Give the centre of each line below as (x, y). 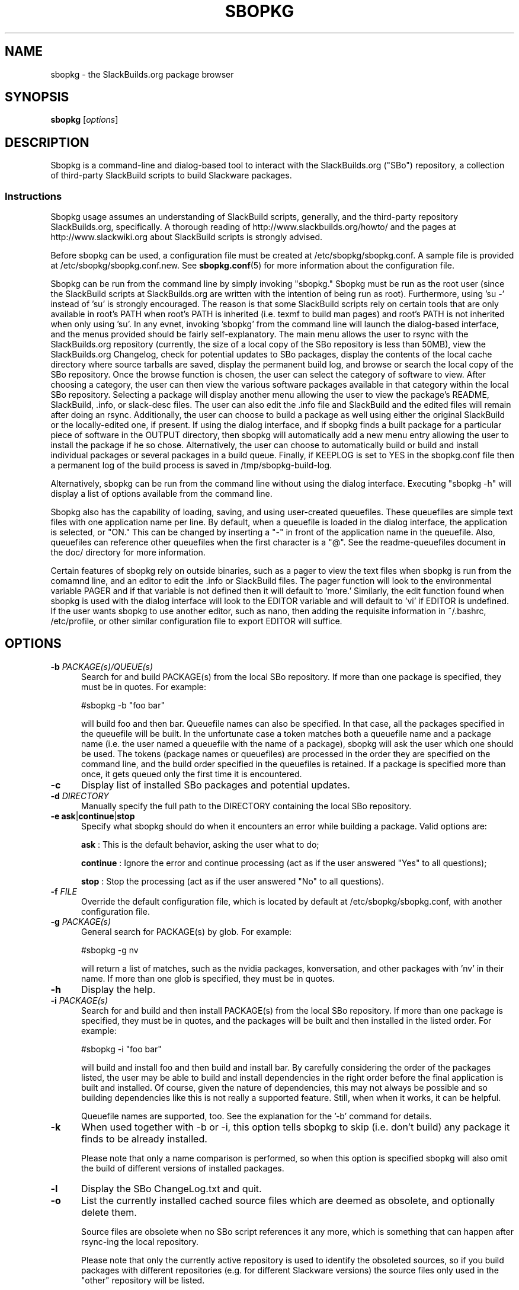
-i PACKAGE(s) (79, 1000)
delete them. (109, 1212)
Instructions (33, 196)
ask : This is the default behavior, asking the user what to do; (200, 844)
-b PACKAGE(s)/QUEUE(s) (102, 666)
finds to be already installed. (144, 1139)
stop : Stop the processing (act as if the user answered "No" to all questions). (233, 881)
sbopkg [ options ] (84, 120)
